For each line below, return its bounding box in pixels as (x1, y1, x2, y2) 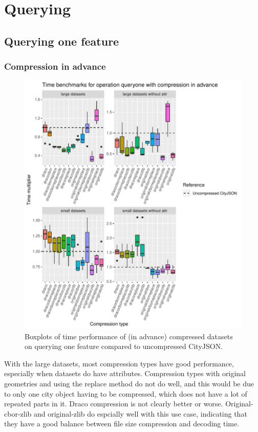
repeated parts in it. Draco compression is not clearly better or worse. (4, 398, 223, 409)
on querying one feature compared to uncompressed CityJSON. (25, 341, 223, 352)
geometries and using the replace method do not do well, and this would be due (4, 378, 254, 388)
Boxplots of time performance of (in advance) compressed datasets (25, 331, 233, 341)
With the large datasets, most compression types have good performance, (4, 358, 234, 368)
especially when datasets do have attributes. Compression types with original (4, 368, 246, 379)
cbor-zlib (4, 408, 32, 419)
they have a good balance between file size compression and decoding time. (4, 418, 240, 429)
